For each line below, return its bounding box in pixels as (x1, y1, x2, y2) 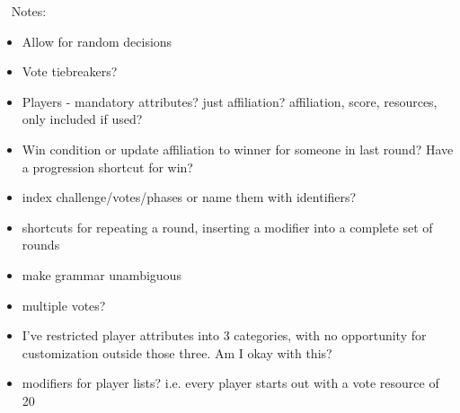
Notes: (11, 2, 47, 20)
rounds (22, 235, 60, 254)
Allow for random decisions (22, 31, 172, 50)
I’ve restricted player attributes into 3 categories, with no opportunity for (22, 326, 427, 345)
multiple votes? (22, 295, 106, 314)
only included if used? (22, 110, 143, 128)
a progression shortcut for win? (22, 157, 193, 176)
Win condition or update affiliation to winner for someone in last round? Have (22, 139, 454, 158)
